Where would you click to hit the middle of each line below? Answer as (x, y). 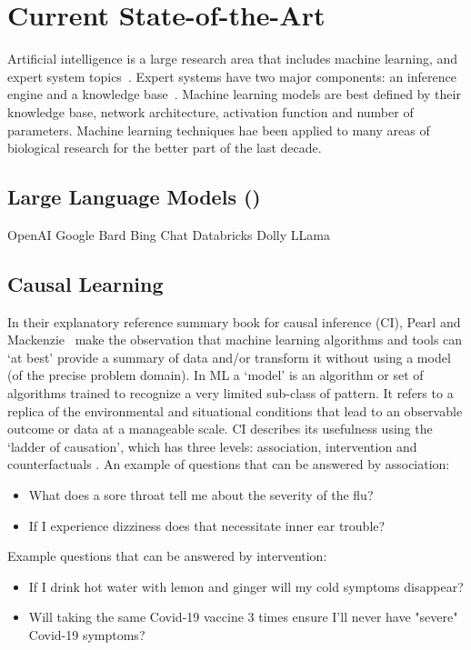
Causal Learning (85, 283)
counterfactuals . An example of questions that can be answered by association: (229, 464)
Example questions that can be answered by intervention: (167, 556)
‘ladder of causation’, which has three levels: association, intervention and (212, 446)
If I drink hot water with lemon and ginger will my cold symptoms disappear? (246, 586)
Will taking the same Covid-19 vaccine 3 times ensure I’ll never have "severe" (243, 617)
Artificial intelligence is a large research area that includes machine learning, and (233, 59)
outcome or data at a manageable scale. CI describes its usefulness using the (220, 429)
